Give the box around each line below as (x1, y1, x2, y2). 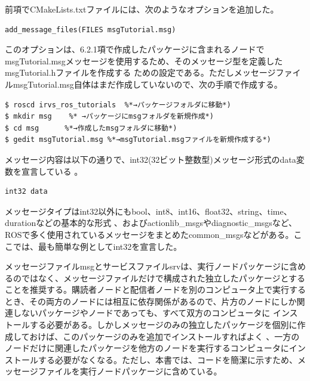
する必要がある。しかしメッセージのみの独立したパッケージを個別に (29, 318, 297, 331)
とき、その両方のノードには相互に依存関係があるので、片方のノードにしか (5, 295, 297, 307)
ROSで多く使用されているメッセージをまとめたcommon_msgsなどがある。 (5, 228, 294, 240)
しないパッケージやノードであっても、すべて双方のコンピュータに (13, 306, 271, 319)
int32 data (5, 187, 48, 196)
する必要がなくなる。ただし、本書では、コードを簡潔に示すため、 (38, 353, 297, 365)
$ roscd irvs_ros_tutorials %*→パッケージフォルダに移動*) (5, 100, 231, 109)
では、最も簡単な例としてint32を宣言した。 (13, 240, 182, 252)
